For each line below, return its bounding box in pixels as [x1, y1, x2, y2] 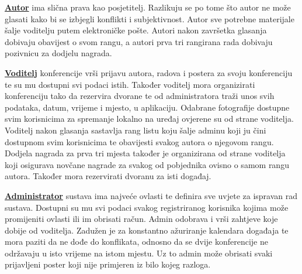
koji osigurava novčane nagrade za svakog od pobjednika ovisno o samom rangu [5, 158, 289, 170]
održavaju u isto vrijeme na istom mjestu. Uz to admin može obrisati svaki [5, 246, 273, 259]
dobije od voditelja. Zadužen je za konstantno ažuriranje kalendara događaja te [5, 224, 289, 236]
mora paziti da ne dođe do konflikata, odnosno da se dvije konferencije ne [5, 235, 268, 248]
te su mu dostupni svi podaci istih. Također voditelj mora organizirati [5, 78, 255, 90]
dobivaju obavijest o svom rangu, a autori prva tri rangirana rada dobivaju [5, 35, 273, 47]
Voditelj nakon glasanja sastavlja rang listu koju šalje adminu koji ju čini [5, 124, 266, 136]
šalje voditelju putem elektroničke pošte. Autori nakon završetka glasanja [5, 24, 267, 36]
